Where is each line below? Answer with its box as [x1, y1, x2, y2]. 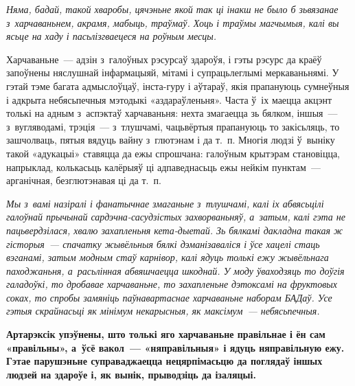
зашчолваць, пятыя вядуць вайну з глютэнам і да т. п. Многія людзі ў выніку [6, 133, 335, 147]
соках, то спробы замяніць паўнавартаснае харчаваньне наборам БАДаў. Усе [6, 290, 332, 304]
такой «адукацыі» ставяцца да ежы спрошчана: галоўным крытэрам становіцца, [6, 146, 341, 160]
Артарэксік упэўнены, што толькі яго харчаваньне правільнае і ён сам [6, 327, 325, 341]
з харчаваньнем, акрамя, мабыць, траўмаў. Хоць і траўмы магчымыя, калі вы [6, 15, 339, 30]
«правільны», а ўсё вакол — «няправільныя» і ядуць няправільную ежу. [6, 340, 345, 354]
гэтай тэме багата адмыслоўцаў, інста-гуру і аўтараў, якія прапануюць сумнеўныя [6, 78, 350, 93]
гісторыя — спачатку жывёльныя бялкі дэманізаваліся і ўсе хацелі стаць [6, 236, 320, 251]
